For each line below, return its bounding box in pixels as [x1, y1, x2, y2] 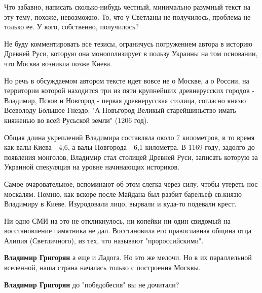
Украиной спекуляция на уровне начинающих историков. [4, 161, 180, 172]
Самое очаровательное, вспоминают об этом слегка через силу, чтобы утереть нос [4, 178, 258, 189]
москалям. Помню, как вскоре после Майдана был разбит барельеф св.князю [4, 188, 242, 199]
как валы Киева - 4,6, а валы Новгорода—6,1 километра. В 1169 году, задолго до [4, 142, 255, 152]
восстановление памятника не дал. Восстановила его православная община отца [4, 225, 251, 236]
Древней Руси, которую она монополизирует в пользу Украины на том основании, [4, 48, 258, 59]
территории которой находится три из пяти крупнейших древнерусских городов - [4, 85, 254, 96]
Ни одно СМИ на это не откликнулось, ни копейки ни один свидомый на [4, 215, 231, 226]
